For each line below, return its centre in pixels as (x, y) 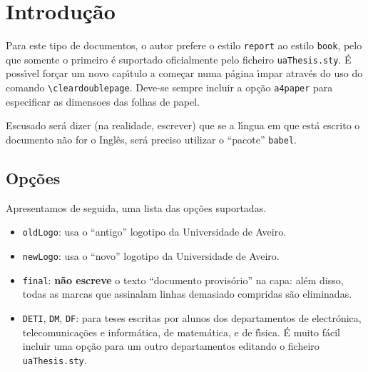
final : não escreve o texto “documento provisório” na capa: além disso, (183, 280)
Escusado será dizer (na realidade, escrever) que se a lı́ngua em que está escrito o (183, 125)
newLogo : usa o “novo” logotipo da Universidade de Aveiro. (151, 255)
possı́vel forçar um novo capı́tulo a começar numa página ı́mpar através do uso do (184, 73)
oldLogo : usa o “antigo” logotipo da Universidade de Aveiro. (154, 232)
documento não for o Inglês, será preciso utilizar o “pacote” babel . (151, 139)
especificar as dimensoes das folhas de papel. (103, 101)
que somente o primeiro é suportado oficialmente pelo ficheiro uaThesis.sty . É (179, 59)
